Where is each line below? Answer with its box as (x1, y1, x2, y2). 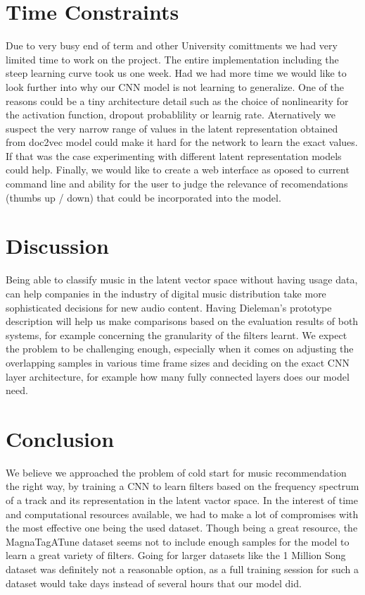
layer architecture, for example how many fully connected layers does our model (6, 369, 350, 384)
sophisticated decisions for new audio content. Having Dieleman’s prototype (6, 300, 332, 314)
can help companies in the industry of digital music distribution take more (6, 286, 326, 300)
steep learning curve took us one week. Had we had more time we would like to (6, 66, 347, 80)
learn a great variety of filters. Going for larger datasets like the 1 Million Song (6, 548, 346, 563)
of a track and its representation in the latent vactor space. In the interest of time (6, 493, 358, 508)
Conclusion (6, 424, 115, 453)
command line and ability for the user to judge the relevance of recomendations (6, 176, 348, 191)
